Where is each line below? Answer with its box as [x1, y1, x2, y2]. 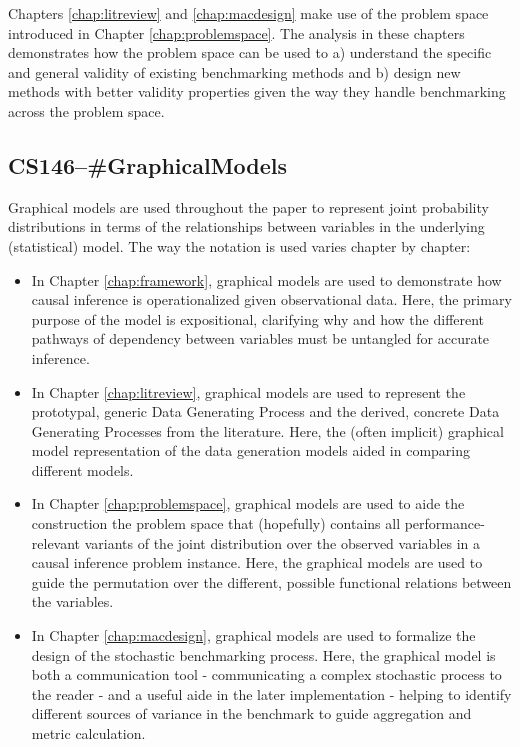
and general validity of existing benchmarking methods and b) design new [8, 61, 461, 82]
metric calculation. [31, 723, 146, 744]
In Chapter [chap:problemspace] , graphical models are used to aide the [31, 493, 465, 514]
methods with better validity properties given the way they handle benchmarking [8, 81, 506, 102]
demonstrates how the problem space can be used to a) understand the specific [8, 42, 492, 63]
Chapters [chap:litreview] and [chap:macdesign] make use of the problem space [8, 3, 489, 23]
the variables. [31, 591, 114, 612]
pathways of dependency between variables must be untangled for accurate [31, 328, 490, 349]
